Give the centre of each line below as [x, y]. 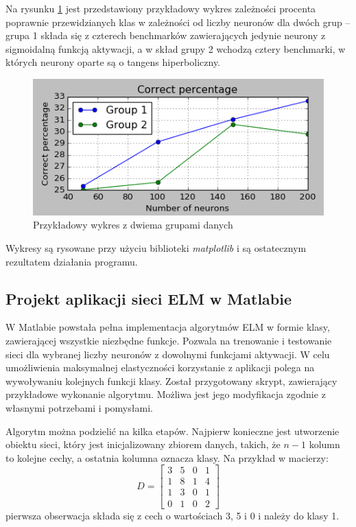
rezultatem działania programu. [72, 261]
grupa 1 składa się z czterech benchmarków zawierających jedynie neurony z [166, 35]
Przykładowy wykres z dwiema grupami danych [133, 225]
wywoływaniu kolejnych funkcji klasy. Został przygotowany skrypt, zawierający [171, 380]
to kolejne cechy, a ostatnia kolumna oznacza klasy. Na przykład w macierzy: [167, 457]
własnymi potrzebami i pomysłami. [79, 408]
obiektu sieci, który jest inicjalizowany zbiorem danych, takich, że [143, 444]
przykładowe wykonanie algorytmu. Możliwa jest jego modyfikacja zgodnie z [166, 394]
